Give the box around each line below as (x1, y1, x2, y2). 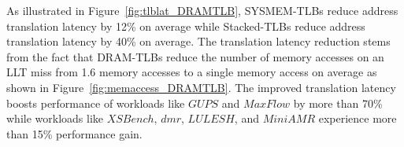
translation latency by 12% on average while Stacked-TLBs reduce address (6, 17, 365, 34)
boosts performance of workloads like (6, 94, 185, 111)
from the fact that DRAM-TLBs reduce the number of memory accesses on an (6, 48, 384, 64)
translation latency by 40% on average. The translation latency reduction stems (6, 33, 391, 50)
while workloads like (6, 110, 104, 127)
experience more (318, 110, 397, 127)
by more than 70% (293, 94, 383, 111)
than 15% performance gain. (6, 125, 143, 141)
